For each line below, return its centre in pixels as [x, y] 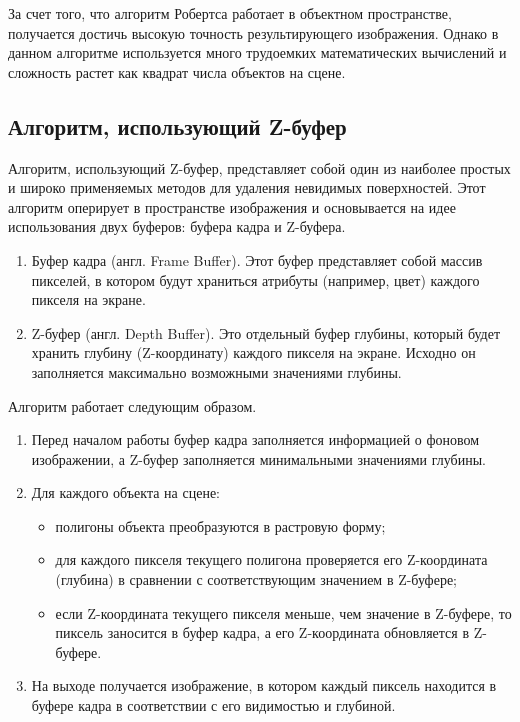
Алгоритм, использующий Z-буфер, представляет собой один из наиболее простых [259, 167]
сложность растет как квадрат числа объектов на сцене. [177, 71]
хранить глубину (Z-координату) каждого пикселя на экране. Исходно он [253, 352]
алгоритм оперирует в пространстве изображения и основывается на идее [232, 206]
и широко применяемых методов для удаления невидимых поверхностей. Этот [247, 187]
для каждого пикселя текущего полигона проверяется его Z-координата [271, 559]
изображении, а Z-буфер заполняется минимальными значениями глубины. [259, 458]
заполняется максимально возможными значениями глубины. [216, 371]
